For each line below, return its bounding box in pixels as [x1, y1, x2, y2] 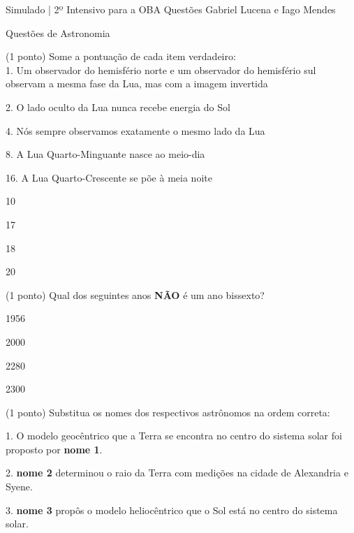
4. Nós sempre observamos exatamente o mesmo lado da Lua [6, 123, 265, 138]
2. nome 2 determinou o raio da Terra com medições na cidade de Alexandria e [6, 465, 348, 480]
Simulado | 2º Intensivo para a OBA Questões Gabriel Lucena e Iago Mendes [6, 2, 336, 16]
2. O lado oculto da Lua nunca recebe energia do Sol [6, 99, 230, 114]
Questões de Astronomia [6, 25, 110, 40]
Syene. [6, 479, 33, 494]
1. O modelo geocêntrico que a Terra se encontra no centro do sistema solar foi [6, 428, 342, 443]
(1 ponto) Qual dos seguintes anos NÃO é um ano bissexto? [6, 287, 265, 302]
